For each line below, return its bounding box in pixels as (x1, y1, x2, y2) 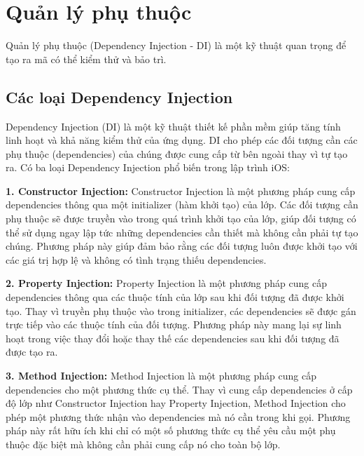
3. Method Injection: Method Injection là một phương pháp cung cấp (6, 368, 316, 383)
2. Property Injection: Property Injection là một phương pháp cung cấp (6, 276, 327, 290)
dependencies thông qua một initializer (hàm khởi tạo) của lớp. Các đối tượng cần (6, 197, 358, 212)
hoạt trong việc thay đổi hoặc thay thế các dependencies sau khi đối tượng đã (6, 330, 339, 345)
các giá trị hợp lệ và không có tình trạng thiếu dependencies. (6, 252, 267, 267)
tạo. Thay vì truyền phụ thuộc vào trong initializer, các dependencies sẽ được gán (6, 303, 356, 318)
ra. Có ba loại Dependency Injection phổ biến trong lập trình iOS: (6, 160, 290, 175)
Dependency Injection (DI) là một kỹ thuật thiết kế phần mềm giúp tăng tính (6, 119, 341, 133)
